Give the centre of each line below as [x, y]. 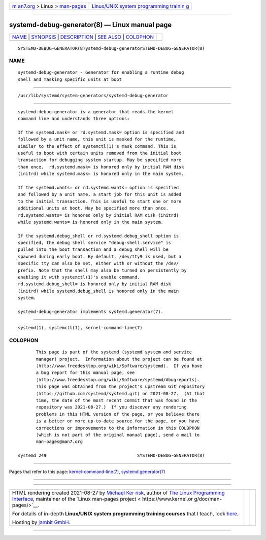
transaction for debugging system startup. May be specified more [100, 160]
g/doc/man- [208, 499]
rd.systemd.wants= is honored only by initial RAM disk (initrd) [99, 215]
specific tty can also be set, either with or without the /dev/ [99, 263]
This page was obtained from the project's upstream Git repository [120, 387]
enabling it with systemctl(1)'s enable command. [79, 277]
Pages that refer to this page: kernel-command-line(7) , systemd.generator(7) [87, 472]
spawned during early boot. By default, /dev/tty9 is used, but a [100, 256]
